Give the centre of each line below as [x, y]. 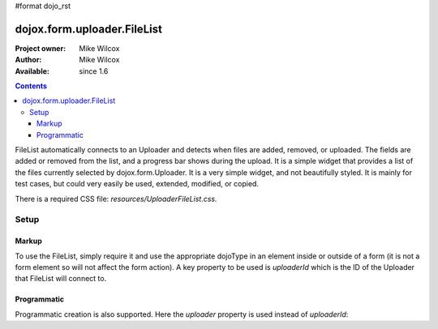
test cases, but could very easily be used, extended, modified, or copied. [137, 184]
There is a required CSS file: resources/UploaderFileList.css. [116, 199]
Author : [28, 60]
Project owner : [41, 48]
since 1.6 [94, 71]
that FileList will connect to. [61, 279]
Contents [31, 86]
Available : [32, 71]
